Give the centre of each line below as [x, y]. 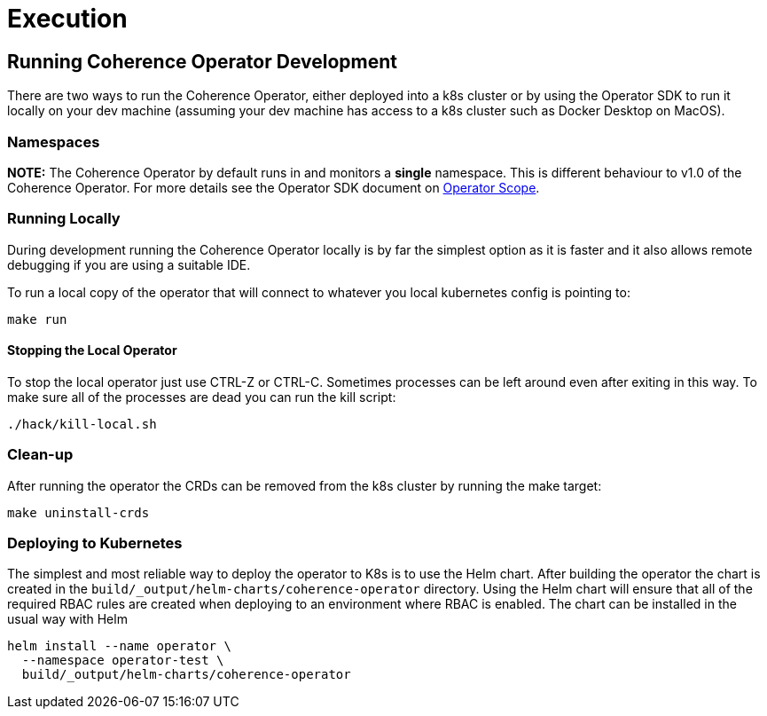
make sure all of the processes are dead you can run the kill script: [202, 397]
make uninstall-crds [78, 512]
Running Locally [64, 219]
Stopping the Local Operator [92, 350]
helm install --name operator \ [119, 646]
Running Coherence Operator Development [203, 61]
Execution [67, 19]
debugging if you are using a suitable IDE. [129, 264]
